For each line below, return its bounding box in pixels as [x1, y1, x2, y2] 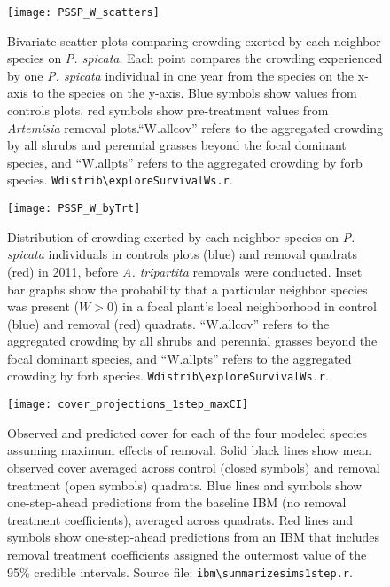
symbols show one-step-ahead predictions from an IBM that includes [7, 528, 379, 546]
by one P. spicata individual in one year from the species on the [7, 66, 355, 84]
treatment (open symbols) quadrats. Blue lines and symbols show [7, 475, 363, 494]
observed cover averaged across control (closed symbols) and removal [7, 458, 380, 476]
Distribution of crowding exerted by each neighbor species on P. [7, 227, 355, 246]
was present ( [7, 297, 80, 316]
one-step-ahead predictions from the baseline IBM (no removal [7, 493, 347, 512]
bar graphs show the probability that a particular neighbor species [7, 279, 368, 298]
